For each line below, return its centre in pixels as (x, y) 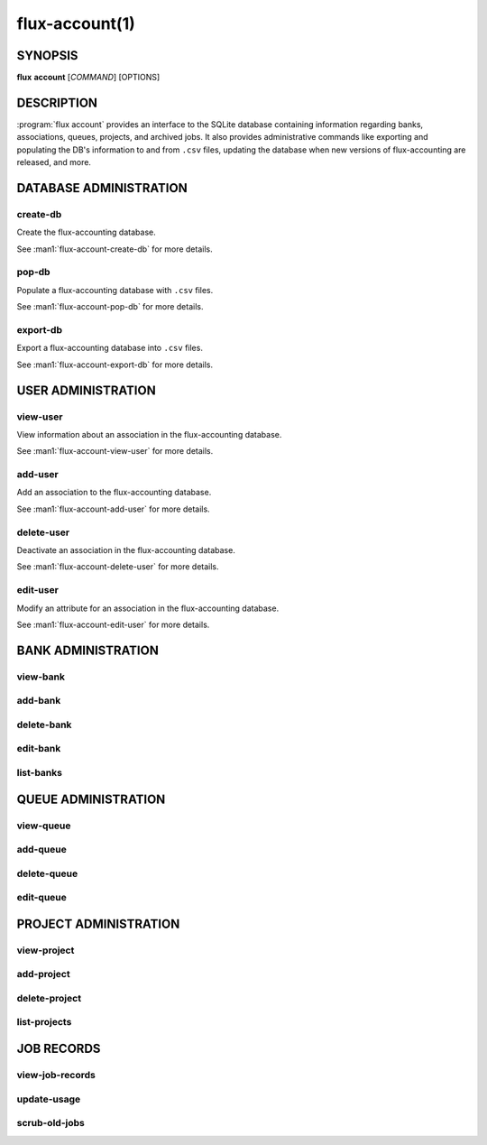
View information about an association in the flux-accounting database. (149, 434)
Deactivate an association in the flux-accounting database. (126, 549)
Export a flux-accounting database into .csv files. (110, 348)
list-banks (40, 772)
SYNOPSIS (47, 55)
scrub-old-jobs (51, 1123)
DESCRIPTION (57, 102)
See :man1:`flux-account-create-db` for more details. (115, 249)
